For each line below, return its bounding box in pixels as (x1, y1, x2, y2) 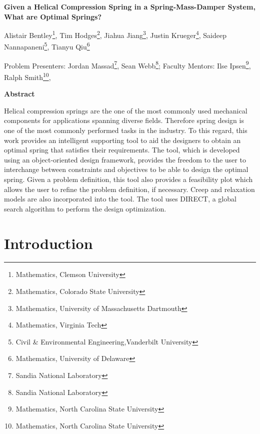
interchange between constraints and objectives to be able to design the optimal (4, 164, 248, 174)
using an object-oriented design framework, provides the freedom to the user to (4, 154, 246, 164)
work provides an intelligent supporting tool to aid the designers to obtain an (4, 134, 241, 145)
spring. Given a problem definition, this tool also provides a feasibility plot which (4, 173, 253, 184)
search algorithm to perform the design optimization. (4, 203, 166, 213)
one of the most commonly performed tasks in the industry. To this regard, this (4, 124, 247, 135)
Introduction (4, 232, 93, 253)
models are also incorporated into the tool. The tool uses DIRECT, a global (4, 193, 236, 204)
